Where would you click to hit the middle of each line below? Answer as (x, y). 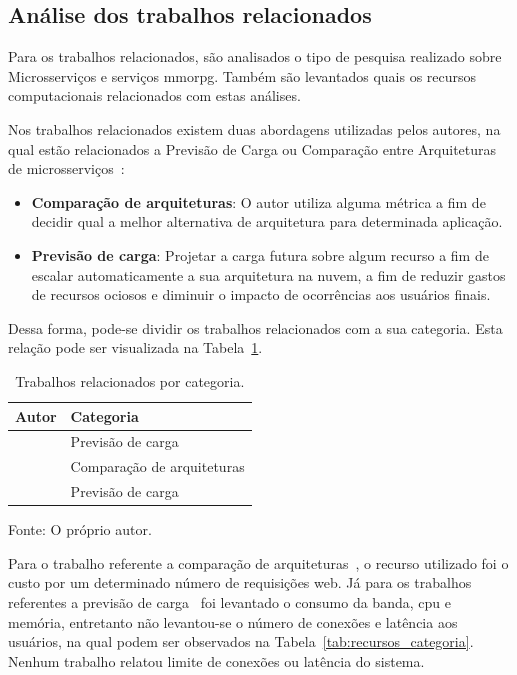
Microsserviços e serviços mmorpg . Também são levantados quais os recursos (242, 75)
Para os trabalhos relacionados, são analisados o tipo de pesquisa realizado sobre (255, 56)
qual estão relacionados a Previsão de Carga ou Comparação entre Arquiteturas (252, 148)
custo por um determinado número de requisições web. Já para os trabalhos (240, 582)
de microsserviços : (66, 168)
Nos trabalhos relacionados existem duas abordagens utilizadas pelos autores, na (254, 128)
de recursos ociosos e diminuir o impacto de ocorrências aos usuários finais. (261, 294)
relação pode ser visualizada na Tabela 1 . (135, 347)
